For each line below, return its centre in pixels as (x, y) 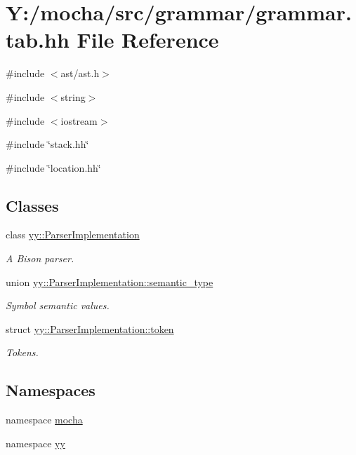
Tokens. (22, 352)
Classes (32, 205)
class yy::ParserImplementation (73, 235)
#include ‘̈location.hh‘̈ (53, 167)
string (73, 96)
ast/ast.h (80, 73)
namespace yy (35, 443)
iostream (79, 120)
